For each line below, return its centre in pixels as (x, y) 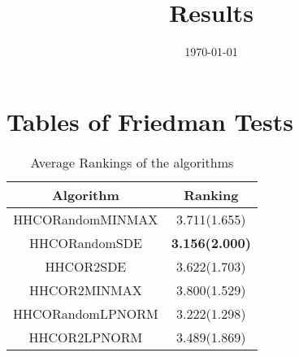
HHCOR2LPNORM (86, 337)
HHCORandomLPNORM (86, 313)
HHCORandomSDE (85, 242)
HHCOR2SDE (86, 266)
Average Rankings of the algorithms (132, 162)
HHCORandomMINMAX (86, 219)
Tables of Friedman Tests (150, 121)
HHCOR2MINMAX (85, 290)
